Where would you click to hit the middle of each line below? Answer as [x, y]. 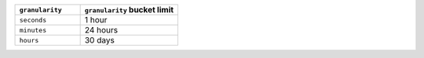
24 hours [101, 30]
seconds [33, 20]
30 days [100, 40]
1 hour [96, 20]
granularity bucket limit [129, 10]
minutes [33, 30]
